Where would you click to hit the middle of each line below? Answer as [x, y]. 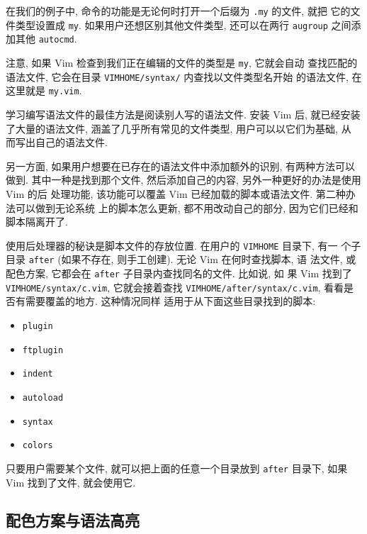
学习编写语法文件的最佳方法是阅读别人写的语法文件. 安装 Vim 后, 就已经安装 [183, 114]
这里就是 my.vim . [44, 90]
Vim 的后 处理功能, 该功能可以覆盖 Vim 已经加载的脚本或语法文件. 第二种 [176, 193]
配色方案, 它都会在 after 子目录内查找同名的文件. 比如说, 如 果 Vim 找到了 [179, 273]
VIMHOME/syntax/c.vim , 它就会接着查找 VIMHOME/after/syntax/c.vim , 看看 [175, 287]
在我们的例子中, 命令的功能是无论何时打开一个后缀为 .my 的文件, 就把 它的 [178, 11]
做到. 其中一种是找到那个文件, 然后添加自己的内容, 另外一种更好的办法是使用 [183, 180]
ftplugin [43, 350]
